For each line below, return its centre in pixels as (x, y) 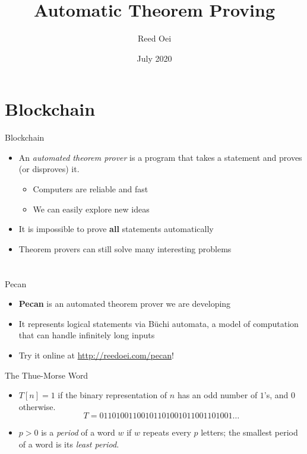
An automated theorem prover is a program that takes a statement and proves (160, 157)
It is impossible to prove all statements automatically (116, 229)
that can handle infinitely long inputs (87, 335)
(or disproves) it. (49, 169)
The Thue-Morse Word (47, 375)
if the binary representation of (113, 395)
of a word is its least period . (69, 444)
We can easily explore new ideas (91, 209)
